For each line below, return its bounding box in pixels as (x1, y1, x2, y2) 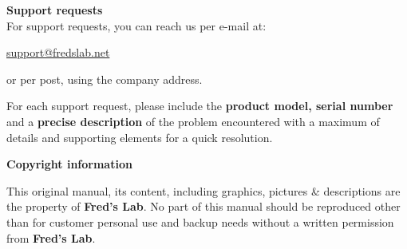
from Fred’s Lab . (6, 229, 96, 246)
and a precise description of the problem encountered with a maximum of (6, 113, 380, 129)
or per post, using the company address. (6, 70, 203, 87)
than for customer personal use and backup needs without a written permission (6, 213, 394, 230)
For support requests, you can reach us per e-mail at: (6, 17, 267, 34)
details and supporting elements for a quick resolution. (6, 128, 273, 145)
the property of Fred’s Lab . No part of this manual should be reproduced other (6, 198, 401, 215)
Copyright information (6, 156, 132, 172)
